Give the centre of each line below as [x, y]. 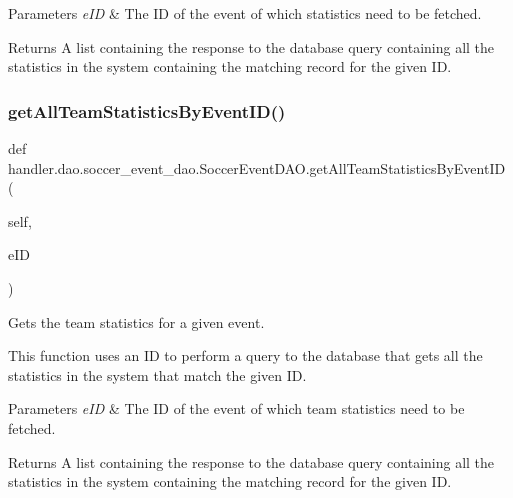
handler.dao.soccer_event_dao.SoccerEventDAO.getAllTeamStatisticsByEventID [257, 167]
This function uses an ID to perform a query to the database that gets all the [245, 355]
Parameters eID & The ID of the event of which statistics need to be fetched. [245, 13]
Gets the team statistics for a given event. [136, 321]
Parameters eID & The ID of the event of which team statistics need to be [236, 408]
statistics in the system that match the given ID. [157, 374]
